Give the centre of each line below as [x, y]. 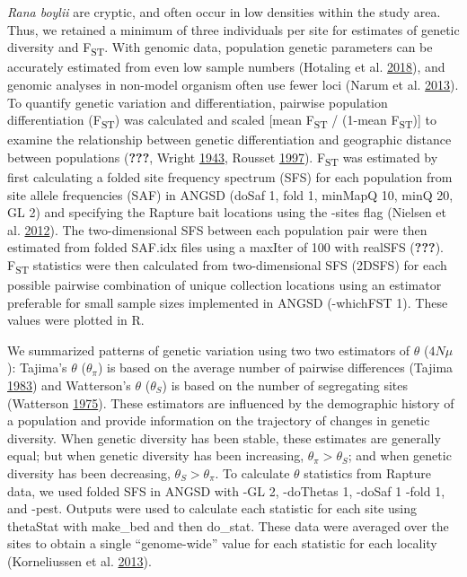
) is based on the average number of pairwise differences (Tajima [275, 367]
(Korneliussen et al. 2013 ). [79, 560]
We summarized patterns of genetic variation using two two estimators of [209, 350]
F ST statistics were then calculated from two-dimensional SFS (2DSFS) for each [227, 266]
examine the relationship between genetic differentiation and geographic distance [229, 140]
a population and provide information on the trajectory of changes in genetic [219, 420]
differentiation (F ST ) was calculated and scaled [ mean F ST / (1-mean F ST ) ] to [222, 121]
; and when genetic [400, 455]
